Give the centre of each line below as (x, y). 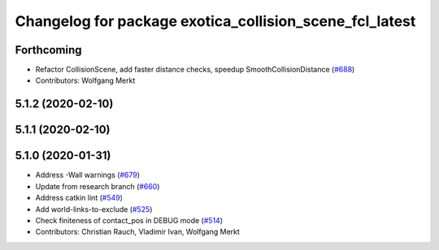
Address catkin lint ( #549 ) (79, 198)
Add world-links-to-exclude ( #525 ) (94, 209)
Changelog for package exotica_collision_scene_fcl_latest (215, 21)
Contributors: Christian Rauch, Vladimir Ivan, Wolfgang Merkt (137, 232)
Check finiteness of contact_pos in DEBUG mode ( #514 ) (129, 220)
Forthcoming (48, 50)
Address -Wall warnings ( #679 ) (87, 175)
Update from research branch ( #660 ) (98, 186)
